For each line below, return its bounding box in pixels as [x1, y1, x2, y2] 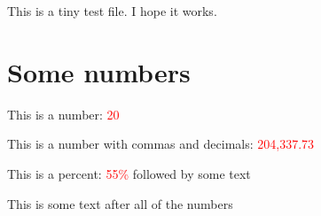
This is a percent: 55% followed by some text [7, 164, 251, 182]
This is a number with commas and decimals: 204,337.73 [7, 135, 315, 153]
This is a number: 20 [7, 104, 120, 123]
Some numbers [7, 53, 191, 89]
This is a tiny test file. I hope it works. [7, 2, 217, 19]
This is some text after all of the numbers [7, 194, 233, 212]
